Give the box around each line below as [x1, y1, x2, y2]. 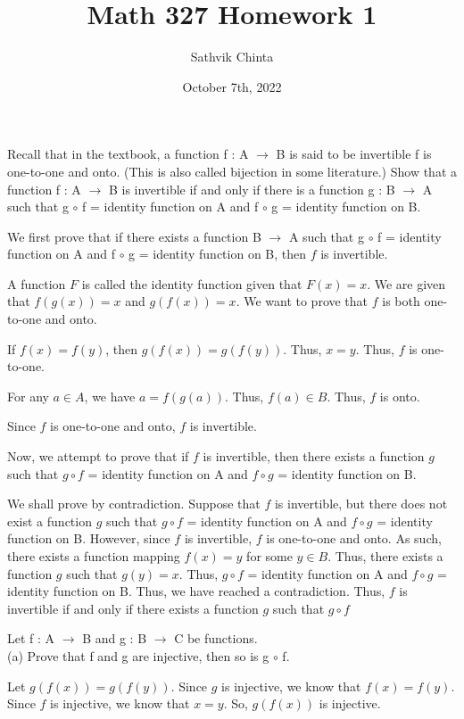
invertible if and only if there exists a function [7, 599, 259, 617]
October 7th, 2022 [182, 77, 282, 95]
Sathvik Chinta [190, 47, 274, 66]
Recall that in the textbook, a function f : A [7, 145, 249, 163]
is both [382, 292, 420, 310]
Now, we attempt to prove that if [7, 447, 189, 466]
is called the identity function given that [81, 274, 302, 293]
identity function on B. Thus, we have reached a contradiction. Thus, [7, 582, 385, 600]
